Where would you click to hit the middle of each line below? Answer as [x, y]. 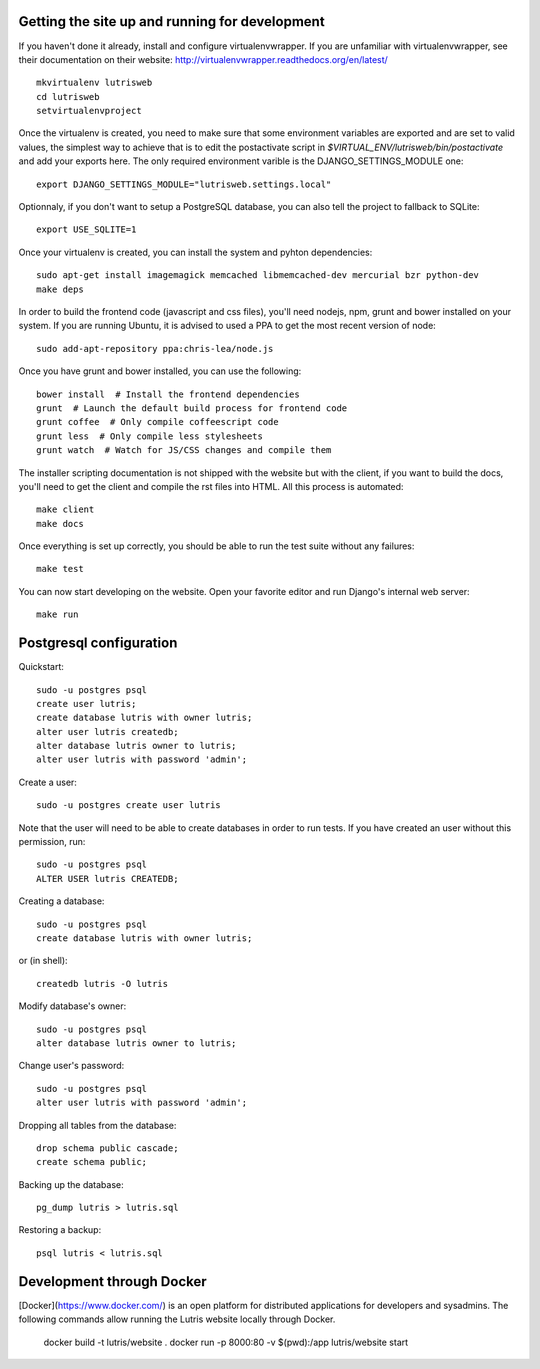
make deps [60, 289]
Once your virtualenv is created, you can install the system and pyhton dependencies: [195, 252]
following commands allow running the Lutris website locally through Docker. [177, 1319]
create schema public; [92, 1162]
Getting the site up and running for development [171, 21]
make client [65, 509]
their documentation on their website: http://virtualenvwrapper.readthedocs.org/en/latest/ [203, 59]
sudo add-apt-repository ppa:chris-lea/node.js [155, 348]
